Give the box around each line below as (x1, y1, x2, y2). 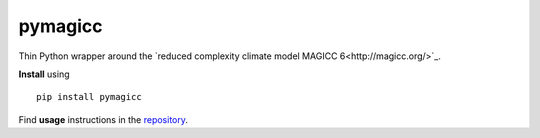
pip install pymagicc (36, 91, 142, 103)
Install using (18, 68, 70, 80)
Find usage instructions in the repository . (18, 113, 189, 125)
